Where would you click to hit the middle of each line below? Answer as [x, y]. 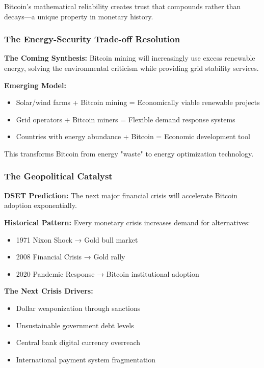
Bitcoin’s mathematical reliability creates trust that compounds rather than [123, 6]
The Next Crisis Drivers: [49, 291]
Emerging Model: [35, 85]
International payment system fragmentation [86, 359]
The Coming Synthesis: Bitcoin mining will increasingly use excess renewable [130, 58]
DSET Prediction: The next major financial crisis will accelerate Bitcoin [121, 195]
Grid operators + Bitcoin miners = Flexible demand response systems [126, 119]
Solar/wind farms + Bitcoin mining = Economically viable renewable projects [138, 102]
